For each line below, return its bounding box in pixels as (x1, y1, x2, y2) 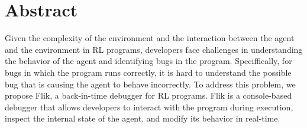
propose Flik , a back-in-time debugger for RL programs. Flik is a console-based (5, 89, 292, 102)
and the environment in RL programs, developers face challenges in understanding (5, 43, 303, 55)
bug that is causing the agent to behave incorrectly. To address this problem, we (5, 78, 296, 90)
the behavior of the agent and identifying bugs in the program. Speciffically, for (5, 55, 292, 67)
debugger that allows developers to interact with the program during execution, (5, 100, 293, 113)
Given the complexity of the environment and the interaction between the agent (5, 32, 295, 44)
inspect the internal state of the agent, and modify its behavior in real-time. (5, 112, 280, 124)
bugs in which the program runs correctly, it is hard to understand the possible (5, 66, 292, 78)
